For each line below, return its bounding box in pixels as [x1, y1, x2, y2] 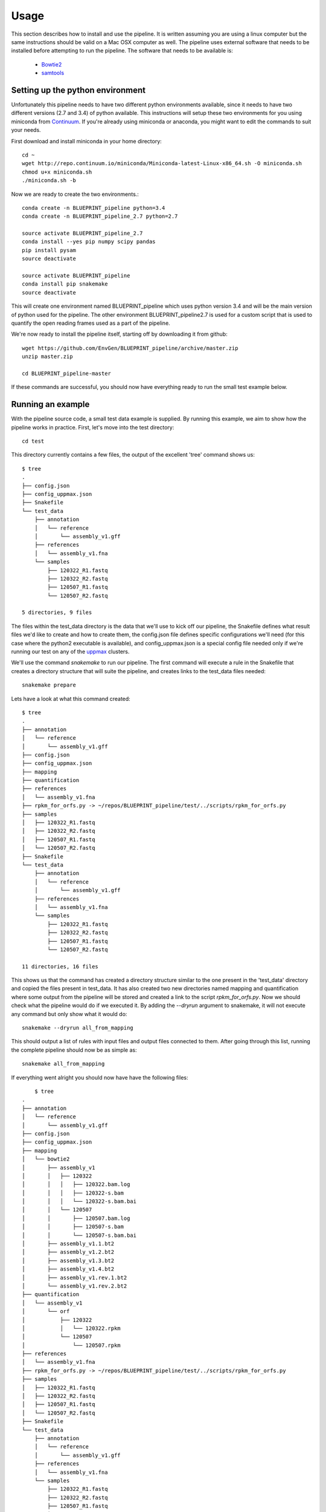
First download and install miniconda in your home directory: [11, 137, 162, 145]
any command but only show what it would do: [11, 1010, 127, 1017]
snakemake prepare [22, 682, 77, 689]
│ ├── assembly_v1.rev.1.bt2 [22, 1274, 127, 1281]
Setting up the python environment [11, 85, 146, 95]
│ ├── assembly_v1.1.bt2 [22, 1240, 115, 1247]
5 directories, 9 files [22, 609, 92, 616]
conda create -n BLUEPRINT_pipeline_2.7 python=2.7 [22, 213, 178, 220]
